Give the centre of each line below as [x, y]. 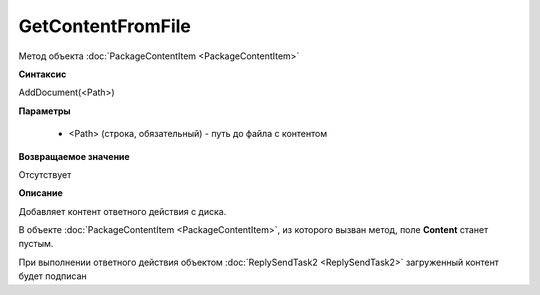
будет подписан [52, 276]
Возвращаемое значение [74, 156]
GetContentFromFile [105, 26]
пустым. [36, 244]
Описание [41, 193]
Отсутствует [45, 174]
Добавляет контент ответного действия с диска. [122, 211]
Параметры [44, 111]
